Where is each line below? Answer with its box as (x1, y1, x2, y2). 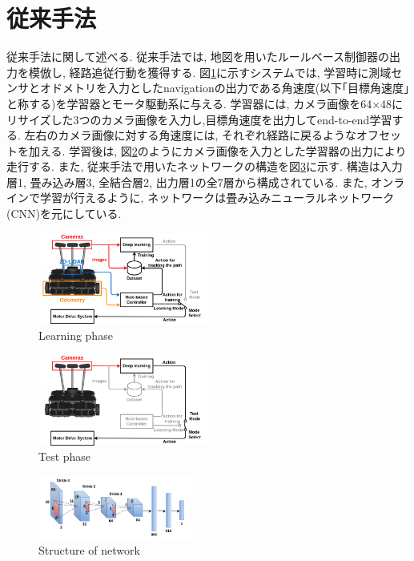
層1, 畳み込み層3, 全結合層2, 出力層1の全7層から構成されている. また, (6, 173, 368, 190)
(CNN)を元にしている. (6, 205, 122, 222)
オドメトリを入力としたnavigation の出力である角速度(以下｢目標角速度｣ (39, 79, 410, 96)
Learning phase (38, 326, 113, 343)
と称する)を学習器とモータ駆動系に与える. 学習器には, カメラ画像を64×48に (6, 95, 404, 111)
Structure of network (38, 542, 140, 559)
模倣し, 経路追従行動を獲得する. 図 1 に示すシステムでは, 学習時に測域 (28, 63, 392, 80)
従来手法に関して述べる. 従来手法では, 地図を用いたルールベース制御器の (6, 48, 389, 65)
